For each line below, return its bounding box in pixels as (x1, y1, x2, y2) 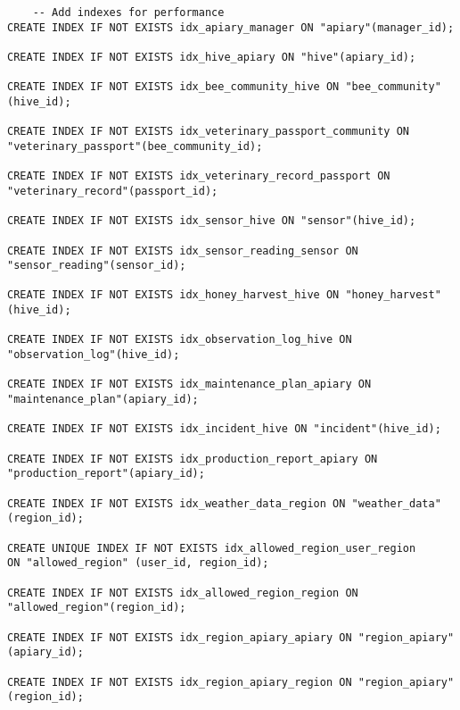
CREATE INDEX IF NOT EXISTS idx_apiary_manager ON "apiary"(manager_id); (7, 21, 455, 34)
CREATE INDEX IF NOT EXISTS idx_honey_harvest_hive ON (7, 288, 340, 302)
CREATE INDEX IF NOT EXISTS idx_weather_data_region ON (7, 497, 346, 510)
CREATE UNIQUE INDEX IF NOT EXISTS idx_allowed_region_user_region (7, 541, 416, 555)
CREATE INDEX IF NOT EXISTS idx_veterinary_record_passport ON (7, 170, 390, 183)
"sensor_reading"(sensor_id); (7, 259, 186, 272)
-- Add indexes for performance (32, 6, 225, 19)
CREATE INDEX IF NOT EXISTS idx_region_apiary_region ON (7, 675, 352, 689)
